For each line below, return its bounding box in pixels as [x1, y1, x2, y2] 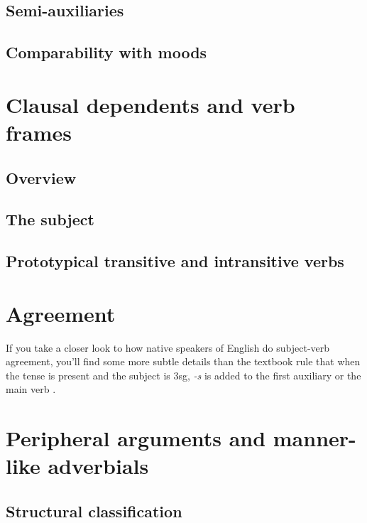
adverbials [48, 451, 149, 480]
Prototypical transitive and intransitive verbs [6, 250, 344, 272]
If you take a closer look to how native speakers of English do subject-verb [6, 340, 330, 355]
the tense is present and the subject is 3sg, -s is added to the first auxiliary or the [6, 367, 361, 382]
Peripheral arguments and [6, 424, 266, 453]
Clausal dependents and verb [6, 90, 295, 119]
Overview [6, 166, 77, 188]
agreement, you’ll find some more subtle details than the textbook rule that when [6, 354, 361, 369]
